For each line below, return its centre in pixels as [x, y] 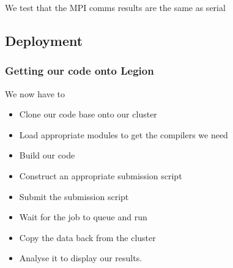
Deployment [44, 40]
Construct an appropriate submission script [101, 175]
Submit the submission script [74, 196]
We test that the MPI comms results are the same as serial [115, 7]
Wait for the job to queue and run [83, 217]
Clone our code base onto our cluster [88, 114]
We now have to [35, 93]
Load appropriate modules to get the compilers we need [124, 134]
